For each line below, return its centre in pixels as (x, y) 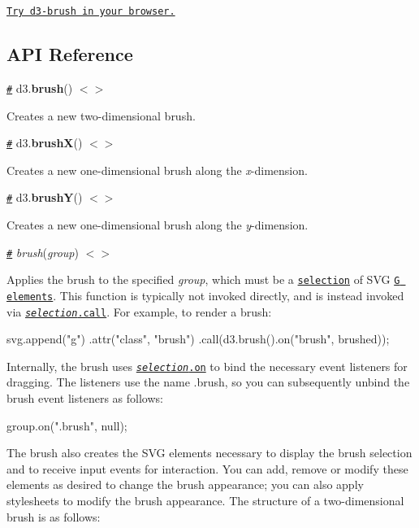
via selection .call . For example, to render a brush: (139, 311)
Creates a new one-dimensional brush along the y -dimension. (158, 225)
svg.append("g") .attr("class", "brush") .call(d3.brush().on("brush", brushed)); (198, 339)
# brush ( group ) (43, 252)
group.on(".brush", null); (67, 425)
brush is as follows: (54, 516)
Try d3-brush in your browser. (91, 11)
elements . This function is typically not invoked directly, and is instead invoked (205, 295)
